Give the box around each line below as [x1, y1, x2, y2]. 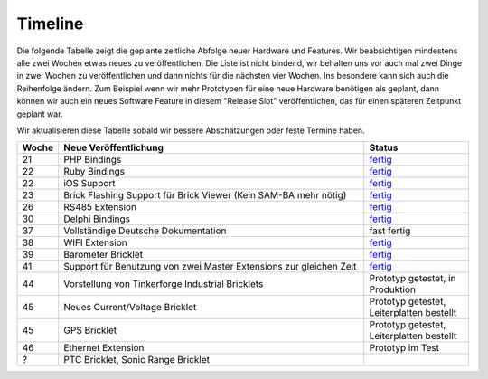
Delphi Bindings [63, 213, 131, 225]
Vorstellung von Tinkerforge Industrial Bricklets [63, 278, 264, 290]
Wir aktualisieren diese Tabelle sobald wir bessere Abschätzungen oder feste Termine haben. [16, 125, 365, 136]
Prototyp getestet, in [369, 272, 456, 285]
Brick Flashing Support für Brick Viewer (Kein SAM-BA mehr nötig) [63, 189, 347, 202]
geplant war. [16, 109, 63, 119]
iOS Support [63, 177, 117, 190]
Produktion [369, 283, 416, 296]
